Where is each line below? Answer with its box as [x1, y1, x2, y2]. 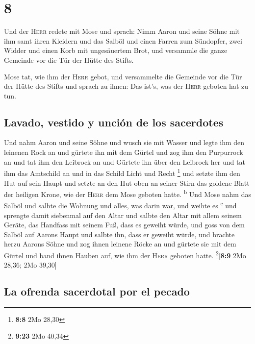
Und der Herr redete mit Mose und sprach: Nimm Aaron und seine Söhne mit [4, 26, 240, 36]
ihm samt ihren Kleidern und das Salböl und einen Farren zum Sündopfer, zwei [4, 35, 242, 46]
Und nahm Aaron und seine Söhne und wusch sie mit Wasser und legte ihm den [4, 137, 245, 147]
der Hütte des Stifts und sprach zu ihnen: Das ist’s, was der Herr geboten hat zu [4, 81, 248, 91]
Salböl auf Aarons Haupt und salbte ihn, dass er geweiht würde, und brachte [4, 229, 235, 239]
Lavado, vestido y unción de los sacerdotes [4, 114, 224, 129]
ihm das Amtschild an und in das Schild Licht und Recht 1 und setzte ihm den [4, 167, 240, 178]
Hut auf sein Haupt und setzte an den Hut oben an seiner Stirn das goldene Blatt [4, 177, 250, 188]
